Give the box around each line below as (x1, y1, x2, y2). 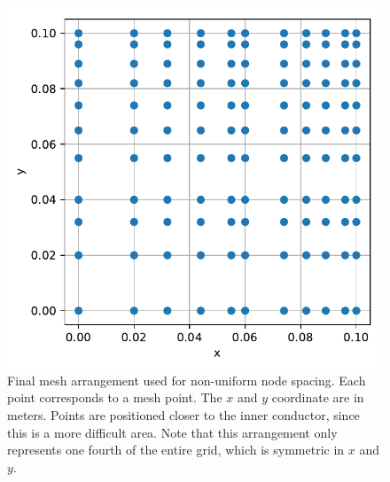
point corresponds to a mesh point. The (7, 388, 222, 407)
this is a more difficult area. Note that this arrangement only (7, 423, 338, 441)
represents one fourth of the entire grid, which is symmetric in (7, 440, 345, 459)
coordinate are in (271, 388, 364, 407)
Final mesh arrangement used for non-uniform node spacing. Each (7, 370, 366, 389)
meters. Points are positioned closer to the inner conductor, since (7, 405, 360, 424)
